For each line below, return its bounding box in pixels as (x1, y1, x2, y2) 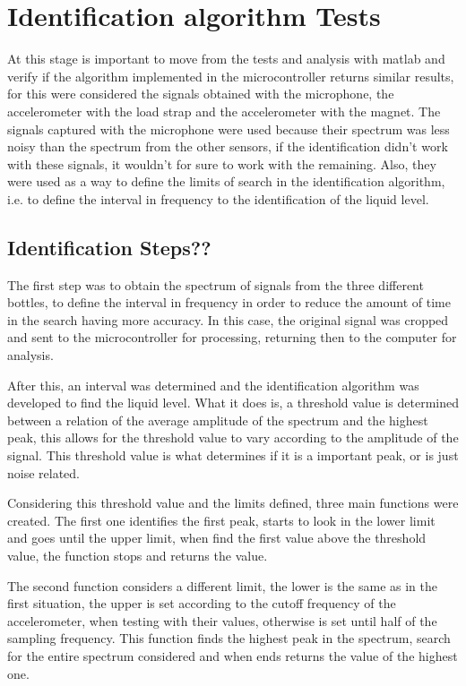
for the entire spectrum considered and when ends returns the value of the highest (7, 646, 458, 665)
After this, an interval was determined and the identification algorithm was (7, 375, 419, 394)
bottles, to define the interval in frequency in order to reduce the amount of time (7, 293, 451, 312)
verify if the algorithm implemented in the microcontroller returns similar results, (7, 66, 454, 85)
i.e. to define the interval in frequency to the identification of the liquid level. (7, 189, 429, 208)
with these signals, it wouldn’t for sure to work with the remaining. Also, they (7, 154, 436, 173)
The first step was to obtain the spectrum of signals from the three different (7, 275, 424, 294)
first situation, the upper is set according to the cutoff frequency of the (7, 594, 396, 613)
